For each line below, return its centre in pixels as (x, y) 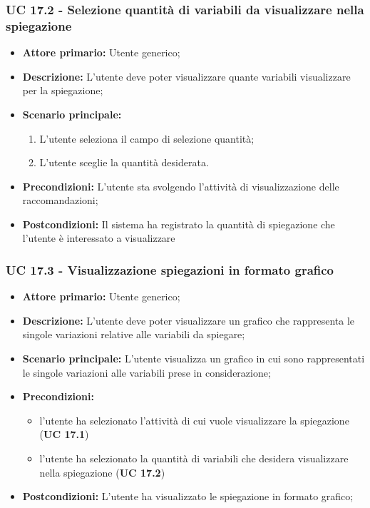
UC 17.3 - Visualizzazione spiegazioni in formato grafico (170, 270)
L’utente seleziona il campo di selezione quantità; (147, 138)
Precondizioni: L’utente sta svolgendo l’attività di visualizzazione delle (181, 186)
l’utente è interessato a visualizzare (99, 238)
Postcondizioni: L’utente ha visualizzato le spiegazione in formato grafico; (188, 496)
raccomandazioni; (60, 200)
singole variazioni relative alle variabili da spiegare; (134, 334)
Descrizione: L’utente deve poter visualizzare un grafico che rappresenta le (189, 320)
